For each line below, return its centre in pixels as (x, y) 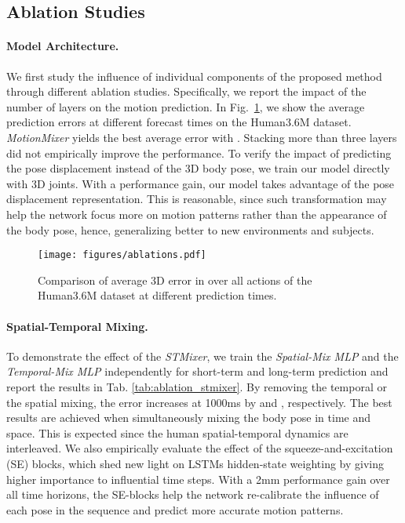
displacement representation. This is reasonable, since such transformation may (197, 199)
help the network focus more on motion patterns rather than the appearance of (197, 214)
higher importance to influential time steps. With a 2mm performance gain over (198, 479)
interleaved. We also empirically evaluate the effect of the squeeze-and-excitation (200, 448)
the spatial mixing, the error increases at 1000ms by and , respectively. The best (199, 402)
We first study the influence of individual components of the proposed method (194, 76)
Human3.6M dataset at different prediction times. (157, 295)
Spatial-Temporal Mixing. (77, 326)
